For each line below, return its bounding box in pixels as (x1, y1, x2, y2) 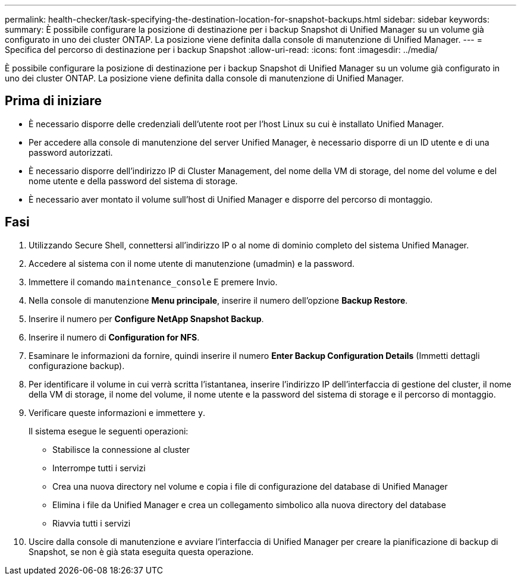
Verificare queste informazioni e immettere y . (29, 407, 206, 418)
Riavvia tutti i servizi (52, 518, 131, 528)
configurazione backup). (29, 360, 125, 371)
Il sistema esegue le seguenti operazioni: (29, 425, 189, 436)
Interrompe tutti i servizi (52, 462, 146, 473)
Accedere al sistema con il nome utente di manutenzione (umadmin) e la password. (29, 258, 355, 269)
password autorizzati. (29, 147, 113, 157)
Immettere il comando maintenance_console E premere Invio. (29, 276, 278, 287)
